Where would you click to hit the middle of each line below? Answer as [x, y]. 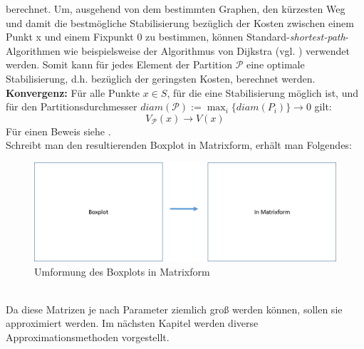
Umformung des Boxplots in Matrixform [122, 271]
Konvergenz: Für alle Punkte [73, 92]
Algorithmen [33, 50]
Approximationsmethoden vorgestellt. [88, 337]
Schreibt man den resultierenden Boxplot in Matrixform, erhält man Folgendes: [179, 145]
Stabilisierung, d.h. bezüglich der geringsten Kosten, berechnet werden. [161, 78]
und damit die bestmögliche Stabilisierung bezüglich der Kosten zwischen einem [180, 22]
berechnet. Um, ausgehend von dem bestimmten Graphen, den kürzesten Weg [176, 9]
